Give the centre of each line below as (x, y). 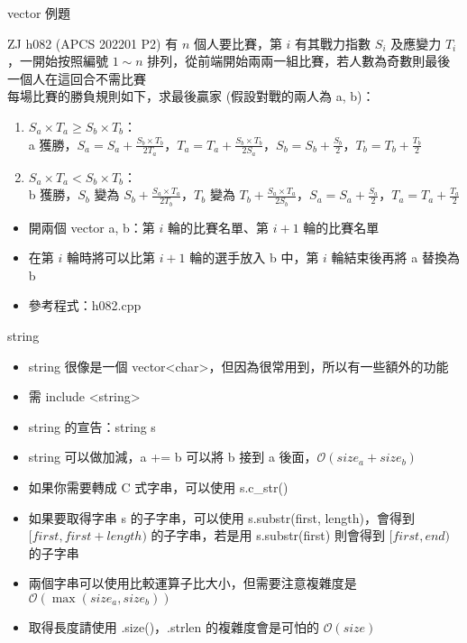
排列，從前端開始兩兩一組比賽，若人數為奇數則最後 (299, 61)
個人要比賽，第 (238, 43)
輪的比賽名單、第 (219, 227)
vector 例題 (39, 13)
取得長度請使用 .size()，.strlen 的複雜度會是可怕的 (174, 626)
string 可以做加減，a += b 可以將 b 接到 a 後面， (173, 457)
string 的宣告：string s (92, 426)
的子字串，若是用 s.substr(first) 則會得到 (268, 535)
